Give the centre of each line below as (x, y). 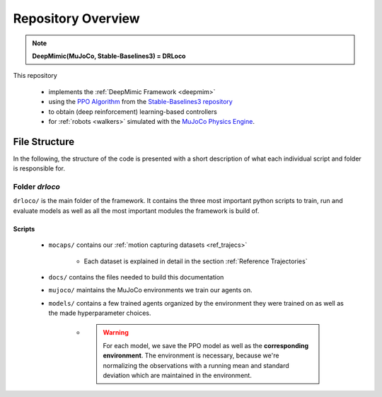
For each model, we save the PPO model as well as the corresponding (206, 345)
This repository (35, 76)
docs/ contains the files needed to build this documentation (136, 277)
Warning (116, 333)
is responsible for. (39, 168)
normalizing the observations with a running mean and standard (196, 365)
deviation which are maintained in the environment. (178, 376)
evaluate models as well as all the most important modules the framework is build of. (136, 211)
